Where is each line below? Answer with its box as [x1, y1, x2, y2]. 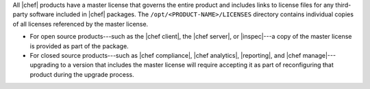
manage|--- [302, 51, 336, 59]
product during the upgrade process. [29, 70, 134, 78]
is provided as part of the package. [29, 41, 129, 50]
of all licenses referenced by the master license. [12, 20, 149, 28]
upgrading [29, 61, 60, 69]
